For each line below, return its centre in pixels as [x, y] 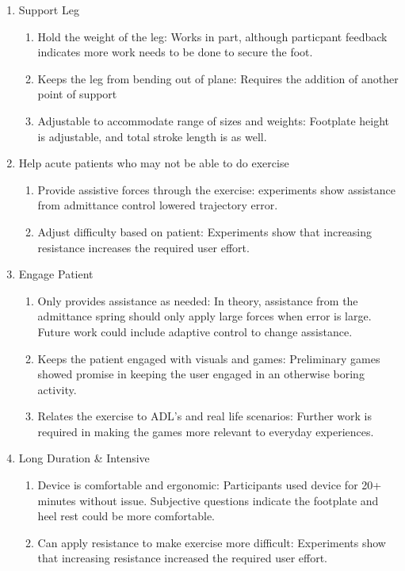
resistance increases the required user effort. [143, 247]
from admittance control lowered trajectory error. [158, 205]
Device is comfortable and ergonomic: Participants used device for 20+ [210, 485]
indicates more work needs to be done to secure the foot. [175, 52]
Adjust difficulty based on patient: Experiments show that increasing [205, 231]
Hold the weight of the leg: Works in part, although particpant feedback [212, 36]
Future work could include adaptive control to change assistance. [195, 331]
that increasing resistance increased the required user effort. [183, 558]
